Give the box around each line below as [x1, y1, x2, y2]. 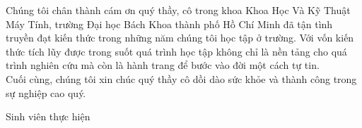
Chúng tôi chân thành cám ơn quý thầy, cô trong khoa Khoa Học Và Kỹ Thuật [6, 3, 351, 17]
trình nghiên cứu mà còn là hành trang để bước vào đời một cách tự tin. [6, 58, 320, 72]
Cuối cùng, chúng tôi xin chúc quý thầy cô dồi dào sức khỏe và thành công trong [6, 71, 357, 86]
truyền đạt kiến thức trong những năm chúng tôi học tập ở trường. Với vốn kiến [6, 30, 354, 45]
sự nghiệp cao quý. [6, 85, 86, 100]
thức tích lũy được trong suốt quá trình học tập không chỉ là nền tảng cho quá [6, 44, 347, 58]
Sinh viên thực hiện [6, 109, 90, 124]
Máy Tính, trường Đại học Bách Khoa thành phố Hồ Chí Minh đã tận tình [6, 16, 333, 31]
